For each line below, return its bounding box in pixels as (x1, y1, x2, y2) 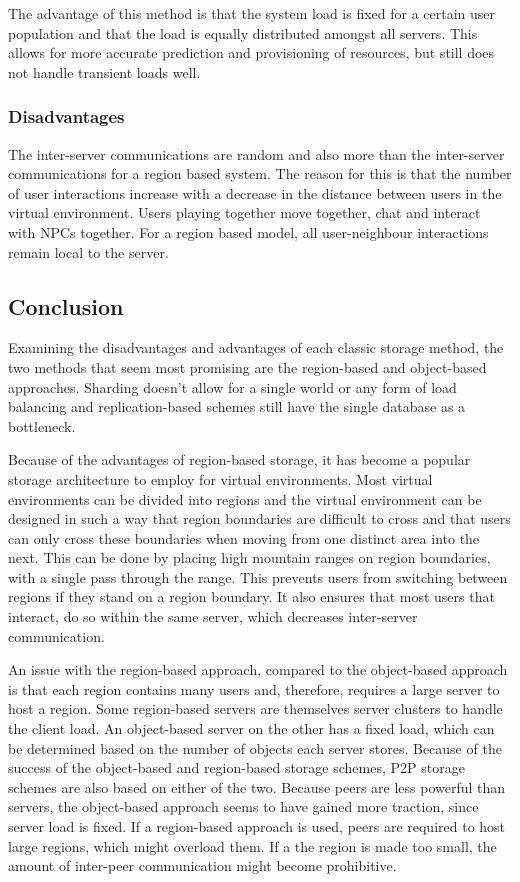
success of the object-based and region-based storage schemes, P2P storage (8, 757, 465, 778)
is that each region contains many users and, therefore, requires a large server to (8, 678, 500, 699)
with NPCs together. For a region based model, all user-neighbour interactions (8, 221, 489, 242)
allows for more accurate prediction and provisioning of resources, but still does (8, 42, 495, 63)
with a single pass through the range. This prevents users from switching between (8, 566, 508, 587)
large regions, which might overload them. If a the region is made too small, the (8, 835, 497, 856)
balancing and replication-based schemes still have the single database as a (8, 396, 466, 417)
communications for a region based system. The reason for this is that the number (8, 163, 512, 184)
